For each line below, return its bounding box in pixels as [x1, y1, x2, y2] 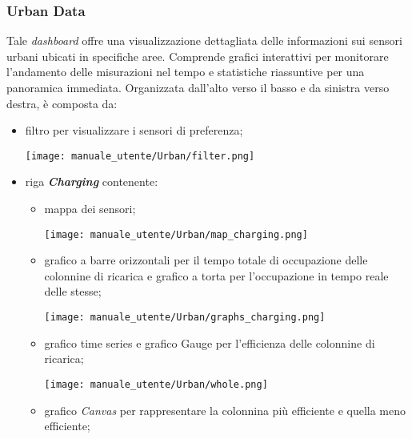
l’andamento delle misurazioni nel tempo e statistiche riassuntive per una [6, 63, 365, 80]
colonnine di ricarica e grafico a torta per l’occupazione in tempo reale [44, 267, 389, 284]
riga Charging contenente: [25, 173, 158, 190]
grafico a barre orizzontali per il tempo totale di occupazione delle [44, 252, 368, 268]
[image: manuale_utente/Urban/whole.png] [44, 378, 268, 390]
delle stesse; [44, 283, 102, 300]
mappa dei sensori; [44, 200, 136, 217]
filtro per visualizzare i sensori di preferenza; [25, 122, 243, 139]
